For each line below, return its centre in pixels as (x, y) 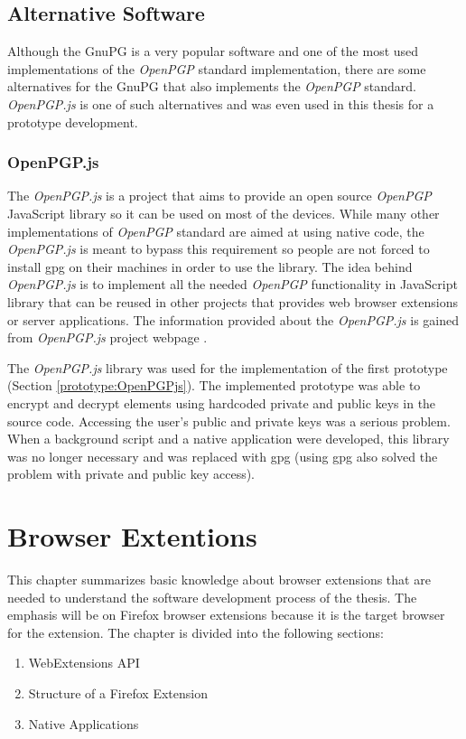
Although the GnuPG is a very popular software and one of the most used (213, 51)
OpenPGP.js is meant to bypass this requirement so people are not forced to (219, 249)
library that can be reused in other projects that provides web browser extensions (233, 301)
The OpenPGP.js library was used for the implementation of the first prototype (228, 367)
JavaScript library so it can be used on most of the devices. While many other (224, 213)
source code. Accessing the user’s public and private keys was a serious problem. (229, 421)
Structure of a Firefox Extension (118, 692)
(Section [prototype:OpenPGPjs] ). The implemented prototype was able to (214, 385)
